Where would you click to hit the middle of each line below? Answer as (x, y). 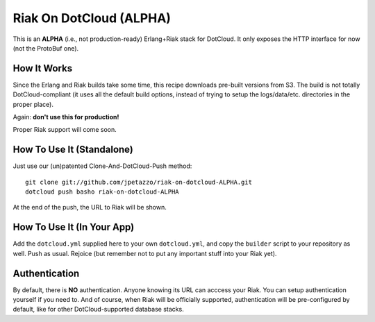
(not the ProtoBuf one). (46, 48)
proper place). (33, 104)
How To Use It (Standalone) (73, 150)
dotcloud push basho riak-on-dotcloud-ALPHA (102, 192)
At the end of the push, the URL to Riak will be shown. (90, 207)
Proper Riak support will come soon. (65, 130)
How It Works (43, 68)
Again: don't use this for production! (66, 117)
